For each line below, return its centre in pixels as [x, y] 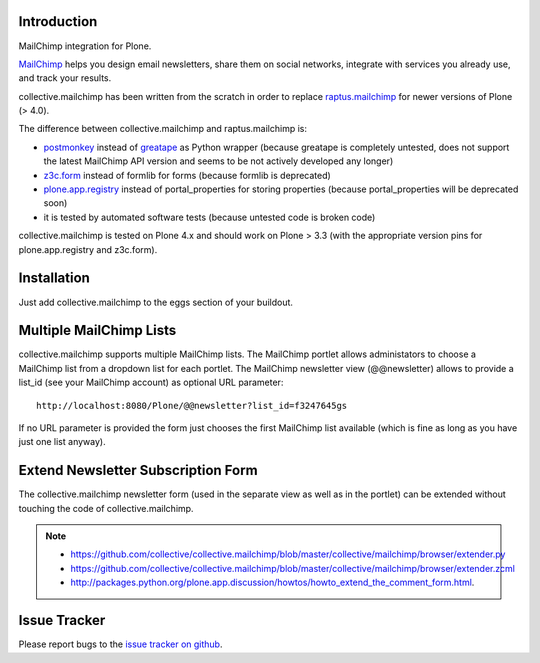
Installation [54, 278]
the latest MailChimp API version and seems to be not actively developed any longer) [218, 161]
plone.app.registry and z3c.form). [88, 249]
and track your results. [65, 78]
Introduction [58, 21]
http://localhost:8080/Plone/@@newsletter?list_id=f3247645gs [192, 405]
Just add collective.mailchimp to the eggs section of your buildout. [156, 302]
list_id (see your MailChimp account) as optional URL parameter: [151, 382]
